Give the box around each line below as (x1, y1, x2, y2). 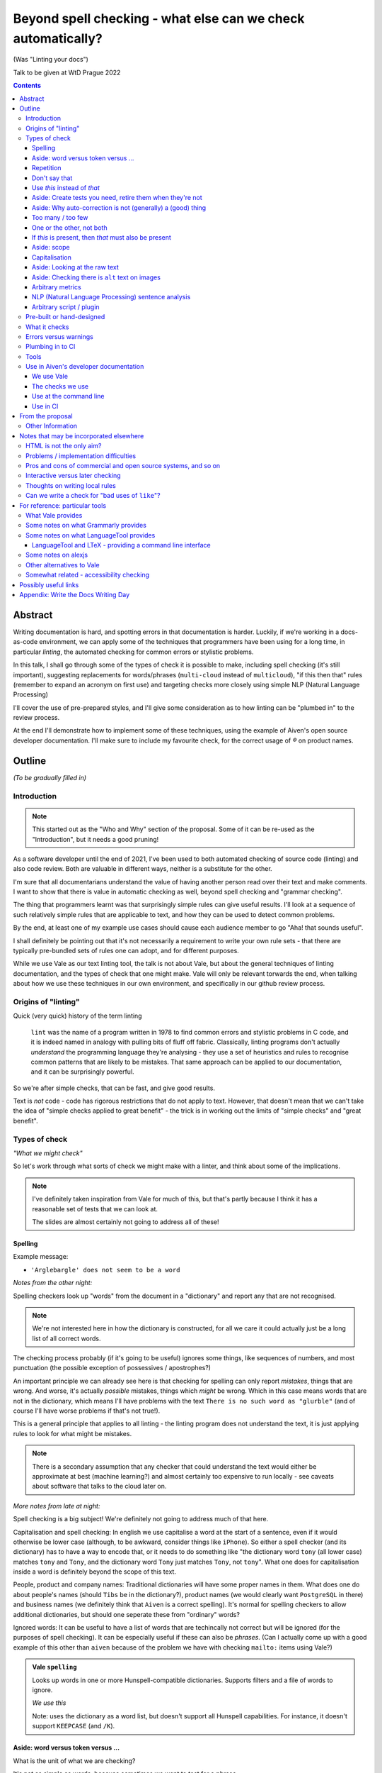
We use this (32, 1699, 66, 1707)
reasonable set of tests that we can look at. (32, 1204, 158, 1213)
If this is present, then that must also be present (32, 233, 171, 241)
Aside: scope (32, 243, 70, 252)
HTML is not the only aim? (25, 442, 102, 450)
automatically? (13, 30, 103, 46)
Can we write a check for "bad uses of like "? (25, 491, 161, 500)
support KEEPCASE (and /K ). (32, 1722, 115, 1730)
